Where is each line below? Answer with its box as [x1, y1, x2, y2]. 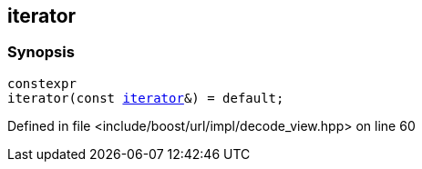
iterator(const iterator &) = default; [7, 90, 284, 105]
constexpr [7, 75, 77, 91]
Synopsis [7, 43, 75, 62]
